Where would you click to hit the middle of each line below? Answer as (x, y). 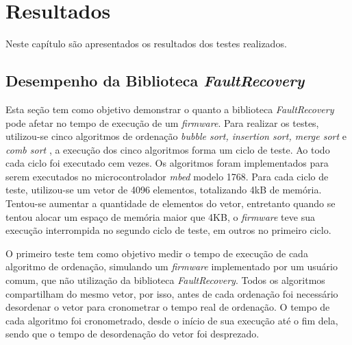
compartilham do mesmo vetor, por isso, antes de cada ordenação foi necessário (172, 293)
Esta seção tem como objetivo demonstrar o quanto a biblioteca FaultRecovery (170, 109)
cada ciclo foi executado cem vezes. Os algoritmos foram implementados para (167, 163)
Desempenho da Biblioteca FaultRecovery (155, 81)
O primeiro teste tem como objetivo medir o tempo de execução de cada (157, 253)
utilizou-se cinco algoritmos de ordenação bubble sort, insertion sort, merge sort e (176, 136)
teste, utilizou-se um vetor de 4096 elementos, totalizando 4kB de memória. (164, 190)
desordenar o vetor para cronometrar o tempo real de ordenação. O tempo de (168, 307)
